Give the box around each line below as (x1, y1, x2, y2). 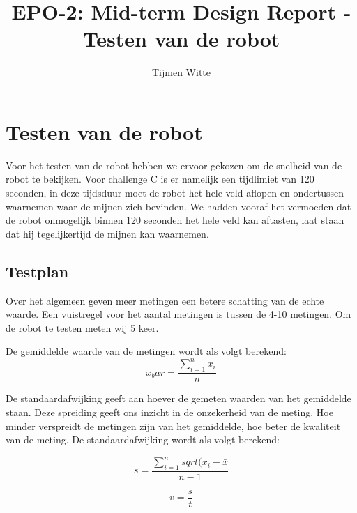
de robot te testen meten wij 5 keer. (6, 320, 159, 335)
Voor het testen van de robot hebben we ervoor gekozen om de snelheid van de (6, 158, 342, 172)
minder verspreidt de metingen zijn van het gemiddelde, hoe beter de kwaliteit (6, 418, 341, 433)
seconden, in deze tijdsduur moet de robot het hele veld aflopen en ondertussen (6, 185, 344, 200)
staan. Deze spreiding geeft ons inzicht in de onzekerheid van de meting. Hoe (6, 404, 333, 419)
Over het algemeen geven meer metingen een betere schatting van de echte (6, 293, 324, 307)
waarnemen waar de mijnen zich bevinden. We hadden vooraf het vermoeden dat (6, 199, 351, 213)
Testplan (6, 260, 69, 282)
